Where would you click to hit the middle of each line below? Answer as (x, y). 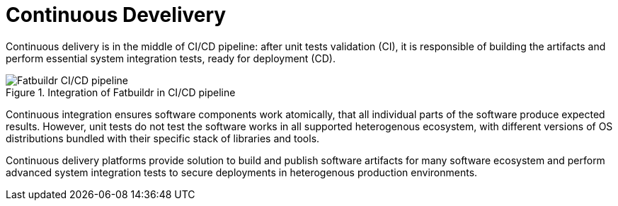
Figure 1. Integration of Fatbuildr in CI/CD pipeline (121, 92)
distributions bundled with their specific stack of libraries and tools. (163, 138)
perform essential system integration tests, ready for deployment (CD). (171, 58)
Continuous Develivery (116, 15)
